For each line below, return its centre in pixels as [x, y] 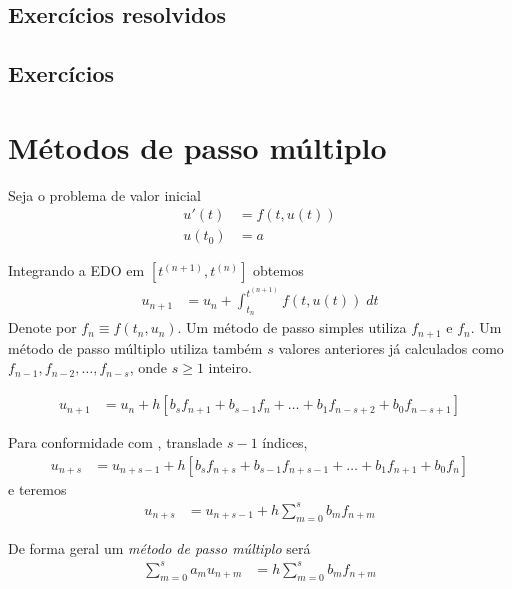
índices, [285, 442]
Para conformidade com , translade [115, 442]
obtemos [278, 270]
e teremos [37, 488]
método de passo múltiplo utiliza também [135, 347]
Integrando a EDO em [76, 270]
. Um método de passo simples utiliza [292, 327]
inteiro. [230, 367]
